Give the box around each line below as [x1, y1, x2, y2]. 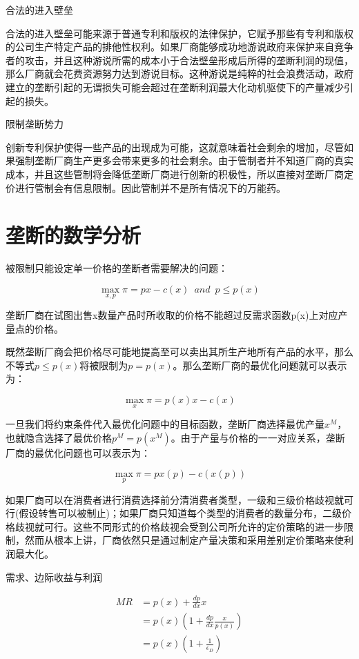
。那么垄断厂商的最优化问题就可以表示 [173, 357, 347, 372]
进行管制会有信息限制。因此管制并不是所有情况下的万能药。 [14, 180, 286, 195]
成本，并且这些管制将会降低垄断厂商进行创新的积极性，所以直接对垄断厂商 [6, 166, 344, 181]
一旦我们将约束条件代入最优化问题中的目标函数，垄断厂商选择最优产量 [6, 417, 324, 431]
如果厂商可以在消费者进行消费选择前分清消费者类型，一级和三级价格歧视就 [6, 492, 344, 506]
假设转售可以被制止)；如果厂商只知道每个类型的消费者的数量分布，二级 [19, 506, 342, 520]
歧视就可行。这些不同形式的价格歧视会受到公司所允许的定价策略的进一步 [14, 519, 344, 533]
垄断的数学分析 [6, 221, 142, 249]
